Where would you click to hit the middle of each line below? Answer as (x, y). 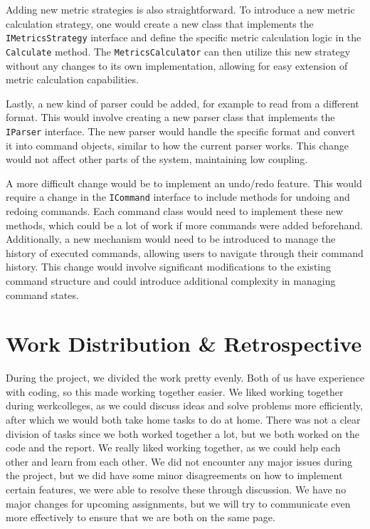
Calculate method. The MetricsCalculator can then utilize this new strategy (178, 51)
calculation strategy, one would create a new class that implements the (160, 23)
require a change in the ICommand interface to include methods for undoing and (178, 197)
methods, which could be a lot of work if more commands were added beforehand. (184, 225)
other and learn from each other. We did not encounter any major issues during (179, 461)
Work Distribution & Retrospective (184, 344)
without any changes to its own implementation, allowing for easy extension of (177, 65)
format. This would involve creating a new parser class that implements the (170, 117)
